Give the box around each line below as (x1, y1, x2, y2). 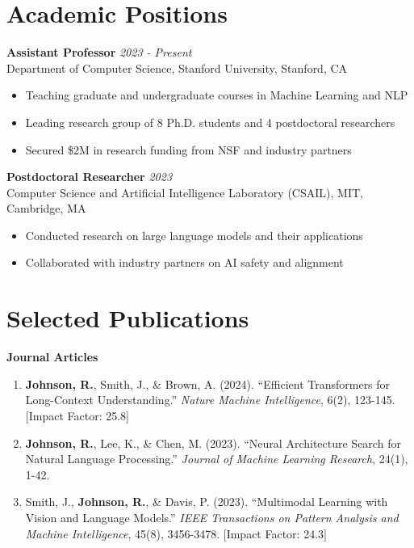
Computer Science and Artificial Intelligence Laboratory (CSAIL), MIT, (6, 183, 363, 200)
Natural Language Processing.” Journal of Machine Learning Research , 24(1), (25, 450, 408, 467)
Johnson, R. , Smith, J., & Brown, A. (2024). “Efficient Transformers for (25, 375, 391, 392)
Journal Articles (6, 348, 98, 365)
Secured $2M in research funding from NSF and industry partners (25, 141, 352, 158)
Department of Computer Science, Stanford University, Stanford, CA (6, 59, 348, 76)
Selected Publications (6, 301, 249, 335)
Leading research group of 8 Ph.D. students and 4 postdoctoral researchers (25, 113, 395, 130)
